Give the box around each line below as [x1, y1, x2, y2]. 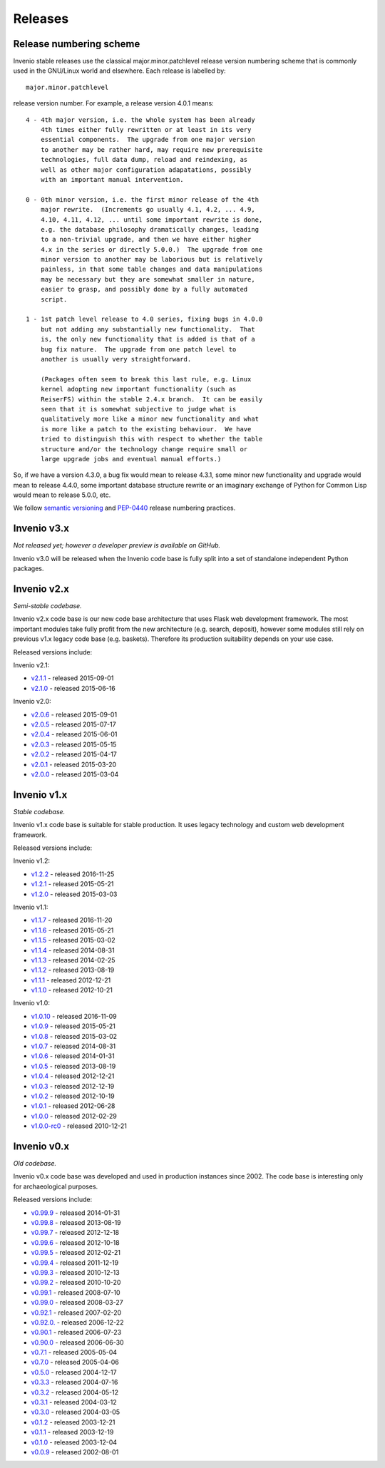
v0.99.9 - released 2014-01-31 [31, 1208, 120, 1217]
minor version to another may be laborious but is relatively [40, 255, 263, 264]
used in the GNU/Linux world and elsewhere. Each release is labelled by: [13, 66, 226, 75]
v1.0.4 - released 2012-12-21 [31, 1072, 115, 1080]
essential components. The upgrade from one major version [40, 135, 256, 144]
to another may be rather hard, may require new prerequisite [40, 145, 263, 153]
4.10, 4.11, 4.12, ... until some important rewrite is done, [40, 215, 263, 224]
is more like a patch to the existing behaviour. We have [40, 425, 252, 433]
